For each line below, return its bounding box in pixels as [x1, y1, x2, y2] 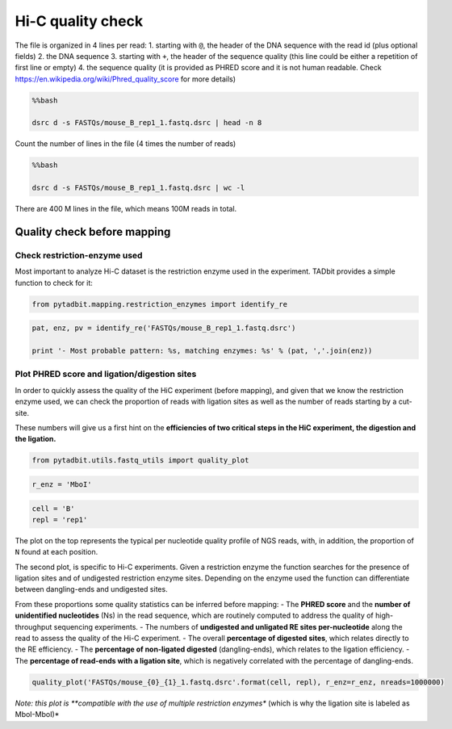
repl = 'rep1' [31, 515, 88, 524]
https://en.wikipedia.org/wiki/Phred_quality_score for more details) [15, 73, 236, 84]
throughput [15, 622, 52, 631]
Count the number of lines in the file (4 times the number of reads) [15, 139, 236, 149]
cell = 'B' [31, 504, 75, 513]
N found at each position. [15, 547, 98, 557]
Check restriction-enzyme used [15, 250, 143, 261]
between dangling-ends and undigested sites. [15, 584, 169, 594]
